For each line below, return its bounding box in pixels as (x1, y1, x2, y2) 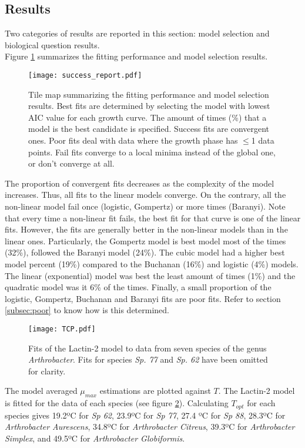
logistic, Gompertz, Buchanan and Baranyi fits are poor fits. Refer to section (5, 292, 281, 304)
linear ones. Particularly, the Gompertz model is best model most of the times (5, 234, 286, 247)
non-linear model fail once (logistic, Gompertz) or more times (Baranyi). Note (5, 200, 286, 212)
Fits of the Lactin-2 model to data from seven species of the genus (28, 341, 267, 354)
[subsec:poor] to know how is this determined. (5, 304, 170, 316)
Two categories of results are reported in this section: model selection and (5, 27, 270, 39)
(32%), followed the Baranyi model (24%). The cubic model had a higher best (5, 246, 285, 258)
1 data (251, 134, 274, 147)
